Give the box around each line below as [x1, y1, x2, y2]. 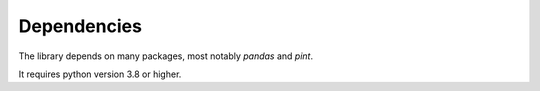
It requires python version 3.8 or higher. [18, 68, 182, 80]
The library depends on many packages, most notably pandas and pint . [18, 50, 314, 62]
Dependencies [18, 15, 142, 37]
